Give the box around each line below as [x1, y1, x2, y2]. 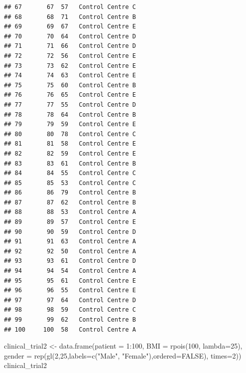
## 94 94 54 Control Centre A [4, 267, 136, 275]
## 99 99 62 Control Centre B [4, 316, 136, 323]
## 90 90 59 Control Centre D [4, 228, 136, 235]
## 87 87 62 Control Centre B [4, 198, 136, 206]
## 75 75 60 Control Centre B [4, 81, 136, 89]
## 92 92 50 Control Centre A [4, 247, 136, 255]
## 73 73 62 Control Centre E [4, 62, 136, 69]
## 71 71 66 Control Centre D [4, 42, 136, 50]
